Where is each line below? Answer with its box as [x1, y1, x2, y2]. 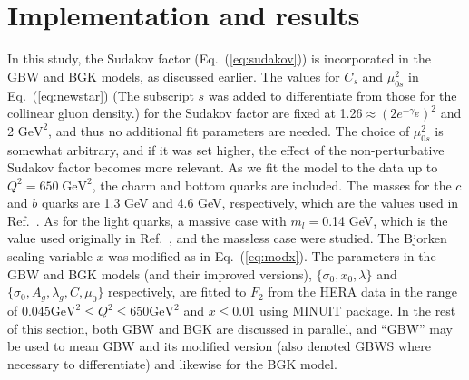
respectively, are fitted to [108, 282, 247, 301]
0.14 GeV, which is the [322, 210, 448, 229]
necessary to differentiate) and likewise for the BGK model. [7, 354, 337, 373]
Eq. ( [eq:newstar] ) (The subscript [7, 85, 194, 104]
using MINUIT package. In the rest [259, 301, 456, 320]
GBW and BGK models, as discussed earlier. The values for [7, 66, 340, 85]
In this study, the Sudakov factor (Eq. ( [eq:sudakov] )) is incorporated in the [7, 49, 431, 68]
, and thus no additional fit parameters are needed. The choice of [48, 121, 410, 140]
